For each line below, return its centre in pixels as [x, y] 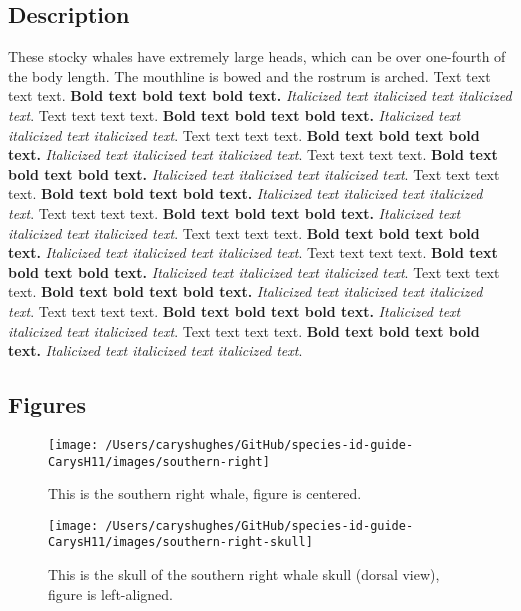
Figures [47, 404]
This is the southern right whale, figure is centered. [205, 493]
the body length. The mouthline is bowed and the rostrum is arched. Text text [249, 75]
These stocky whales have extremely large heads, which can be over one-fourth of [257, 56]
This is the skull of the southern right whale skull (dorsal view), [244, 574]
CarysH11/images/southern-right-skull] [180, 542]
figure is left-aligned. [110, 593]
